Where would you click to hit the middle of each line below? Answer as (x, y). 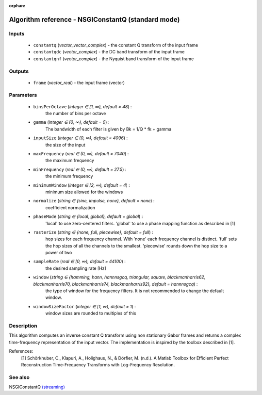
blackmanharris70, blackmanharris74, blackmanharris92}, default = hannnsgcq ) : (115, 284)
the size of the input (65, 145)
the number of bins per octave (76, 114)
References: (21, 351)
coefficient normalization (70, 207)
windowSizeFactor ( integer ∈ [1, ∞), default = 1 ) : (84, 306)
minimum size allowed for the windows (84, 192)
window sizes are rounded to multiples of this (91, 313)
